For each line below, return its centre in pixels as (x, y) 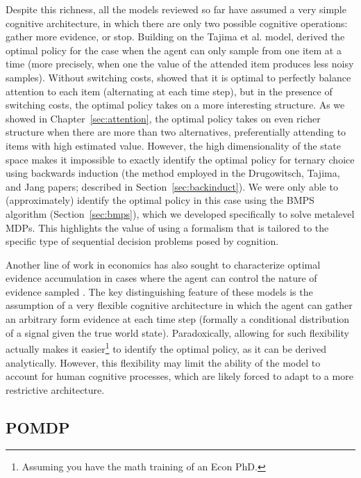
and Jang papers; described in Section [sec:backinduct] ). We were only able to (172, 186)
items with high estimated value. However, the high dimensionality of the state (173, 145)
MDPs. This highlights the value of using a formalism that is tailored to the (167, 227)
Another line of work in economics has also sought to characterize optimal (163, 264)
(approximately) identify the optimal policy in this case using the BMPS (160, 200)
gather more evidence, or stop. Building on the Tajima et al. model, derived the (175, 37)
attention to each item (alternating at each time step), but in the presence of (169, 91)
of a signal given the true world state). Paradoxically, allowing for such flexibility (177, 332)
